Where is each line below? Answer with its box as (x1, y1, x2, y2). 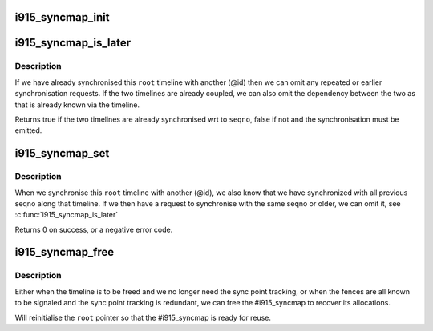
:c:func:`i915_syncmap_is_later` (14, 210, 119, 220)
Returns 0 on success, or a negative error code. (14, 225, 173, 234)
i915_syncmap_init (14, 10, 110, 24)
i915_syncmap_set (14, 146, 110, 160)
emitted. (14, 126, 42, 135)
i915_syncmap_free (14, 245, 115, 259)
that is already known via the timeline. (14, 100, 140, 110)
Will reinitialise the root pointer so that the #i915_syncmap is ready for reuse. (14, 313, 272, 322)
